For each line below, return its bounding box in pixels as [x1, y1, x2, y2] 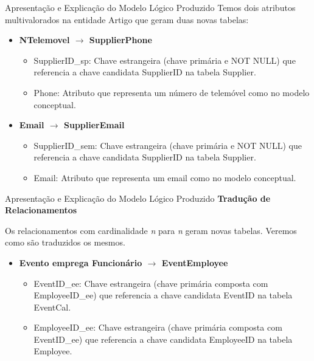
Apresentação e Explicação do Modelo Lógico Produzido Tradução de [5, 191, 271, 204]
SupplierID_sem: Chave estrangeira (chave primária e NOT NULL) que [33, 139, 302, 151]
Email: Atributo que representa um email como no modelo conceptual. [33, 171, 296, 184]
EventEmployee [161, 256, 228, 269]
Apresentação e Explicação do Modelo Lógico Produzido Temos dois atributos [5, 1, 296, 13]
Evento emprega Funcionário [19, 256, 142, 269]
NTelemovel [19, 33, 70, 46]
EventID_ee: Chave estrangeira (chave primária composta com [33, 277, 268, 289]
